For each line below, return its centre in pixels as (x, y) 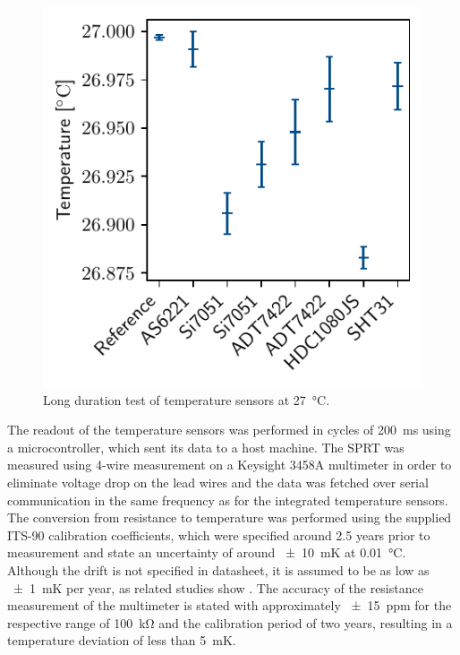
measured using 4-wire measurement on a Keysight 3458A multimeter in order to (230, 465)
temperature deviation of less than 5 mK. (122, 640)
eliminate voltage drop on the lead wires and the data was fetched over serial (218, 482)
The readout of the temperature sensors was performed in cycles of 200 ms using (229, 430)
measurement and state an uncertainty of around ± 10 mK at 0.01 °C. (207, 552)
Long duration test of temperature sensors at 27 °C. (187, 399)
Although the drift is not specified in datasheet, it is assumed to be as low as (218, 569)
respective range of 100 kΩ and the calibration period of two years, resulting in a (230, 622)
